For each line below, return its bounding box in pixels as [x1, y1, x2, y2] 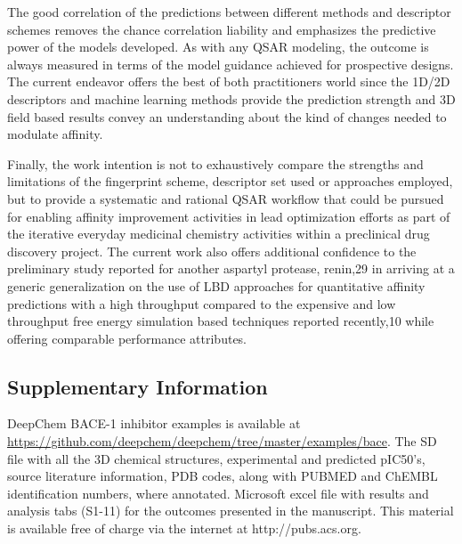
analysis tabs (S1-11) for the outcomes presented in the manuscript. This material [7, 501, 454, 520]
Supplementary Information [7, 372, 268, 400]
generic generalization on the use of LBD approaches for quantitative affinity [7, 276, 426, 295]
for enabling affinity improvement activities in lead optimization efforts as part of [7, 207, 450, 225]
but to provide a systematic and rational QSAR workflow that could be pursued [7, 189, 444, 207]
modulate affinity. [7, 125, 103, 143]
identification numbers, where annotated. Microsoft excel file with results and [7, 483, 429, 502]
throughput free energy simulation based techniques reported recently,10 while [7, 312, 434, 330]
